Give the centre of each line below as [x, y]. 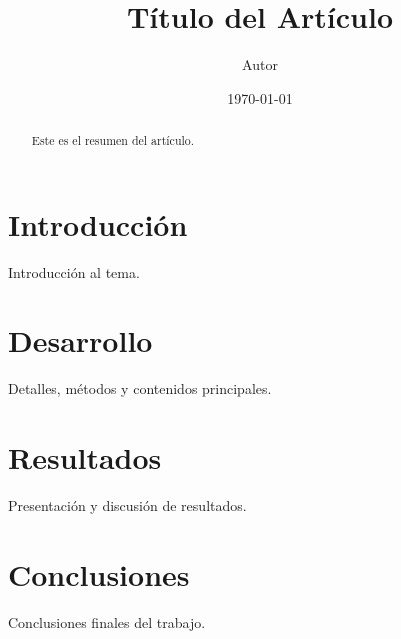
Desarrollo [80, 340]
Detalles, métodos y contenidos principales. [140, 388]
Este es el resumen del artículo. [113, 140]
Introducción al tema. [74, 271]
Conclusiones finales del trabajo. [107, 621]
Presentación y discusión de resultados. [127, 505]
